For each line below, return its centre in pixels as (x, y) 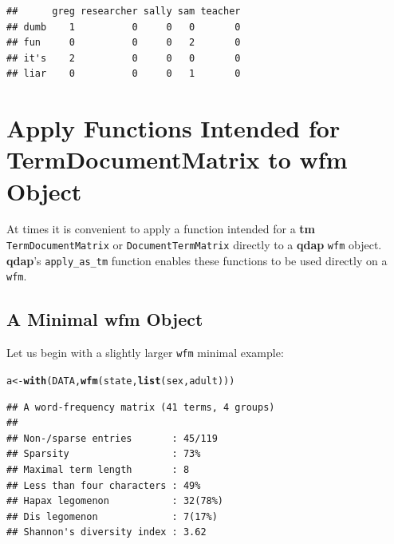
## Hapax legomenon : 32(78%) (115, 501)
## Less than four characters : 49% (104, 485)
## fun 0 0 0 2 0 (124, 43)
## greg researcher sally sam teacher (124, 11)
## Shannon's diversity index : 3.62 (106, 532)
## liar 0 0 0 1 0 (124, 74)
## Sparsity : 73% (104, 454)
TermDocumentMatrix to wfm (177, 159)
